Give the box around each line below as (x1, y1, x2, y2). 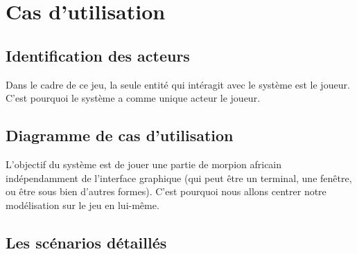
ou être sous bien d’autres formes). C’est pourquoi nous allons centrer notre (6, 184, 326, 199)
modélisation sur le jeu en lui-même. (6, 197, 159, 212)
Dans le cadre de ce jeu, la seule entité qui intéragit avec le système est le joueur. (6, 77, 350, 91)
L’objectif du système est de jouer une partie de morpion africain (6, 156, 282, 171)
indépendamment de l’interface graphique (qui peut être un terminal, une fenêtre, (6, 170, 352, 185)
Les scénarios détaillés (6, 231, 167, 253)
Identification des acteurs (6, 44, 190, 66)
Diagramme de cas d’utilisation (6, 125, 234, 146)
